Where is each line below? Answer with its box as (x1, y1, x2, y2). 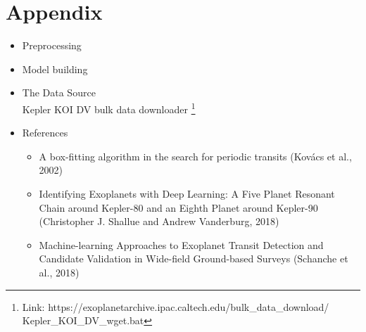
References (22, 125, 68, 140)
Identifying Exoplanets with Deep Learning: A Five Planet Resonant (39, 186, 335, 200)
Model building (22, 61, 88, 76)
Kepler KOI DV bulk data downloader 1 (22, 99, 196, 116)
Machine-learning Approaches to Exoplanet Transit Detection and (39, 237, 324, 252)
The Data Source (22, 85, 96, 100)
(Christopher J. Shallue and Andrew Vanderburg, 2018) (39, 214, 279, 229)
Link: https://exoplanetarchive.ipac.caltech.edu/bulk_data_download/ (22, 299, 329, 314)
